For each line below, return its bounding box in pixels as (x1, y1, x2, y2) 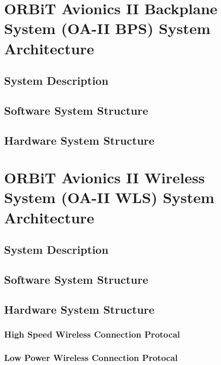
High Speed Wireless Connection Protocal (4, 328, 180, 341)
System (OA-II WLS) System (4, 187, 214, 208)
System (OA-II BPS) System (4, 18, 211, 39)
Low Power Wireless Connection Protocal (4, 351, 178, 363)
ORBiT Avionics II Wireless (4, 167, 205, 188)
